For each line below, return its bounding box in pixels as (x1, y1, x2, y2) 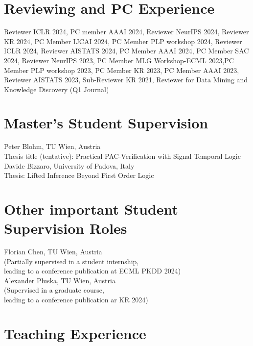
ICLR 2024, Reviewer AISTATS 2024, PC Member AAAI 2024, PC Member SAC (4, 46, 249, 56)
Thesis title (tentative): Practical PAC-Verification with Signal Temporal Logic (4, 151, 241, 161)
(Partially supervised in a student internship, (4, 256, 139, 266)
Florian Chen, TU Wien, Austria (4, 247, 102, 257)
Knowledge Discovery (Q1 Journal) (4, 84, 109, 94)
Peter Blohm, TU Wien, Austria (4, 141, 101, 151)
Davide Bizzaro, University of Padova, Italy (4, 160, 135, 171)
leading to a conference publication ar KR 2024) (4, 295, 148, 305)
